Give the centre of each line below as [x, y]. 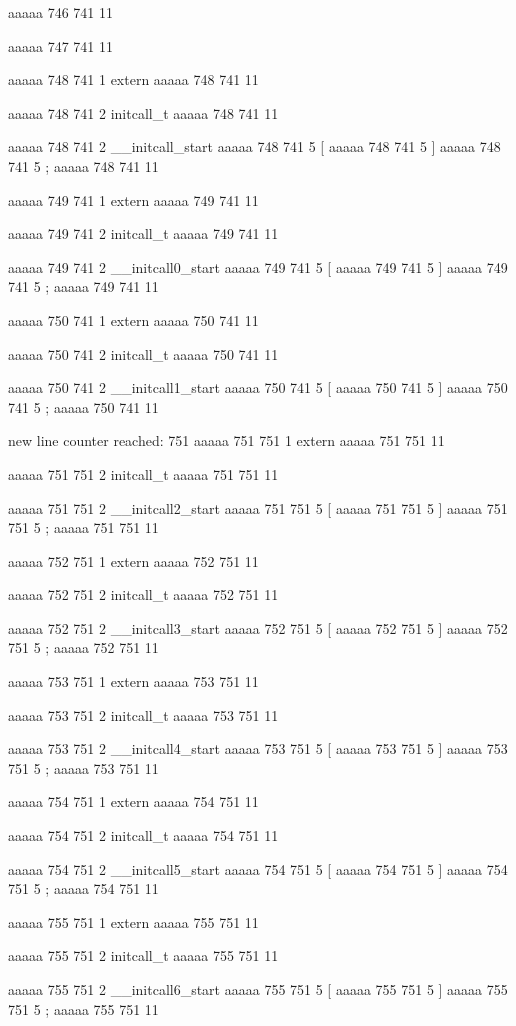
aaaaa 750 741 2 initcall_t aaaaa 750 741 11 [143, 353]
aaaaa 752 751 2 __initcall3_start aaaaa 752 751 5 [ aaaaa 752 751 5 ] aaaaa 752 [258, 627]
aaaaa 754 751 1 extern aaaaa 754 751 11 [133, 801]
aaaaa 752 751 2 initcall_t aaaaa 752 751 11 [143, 594]
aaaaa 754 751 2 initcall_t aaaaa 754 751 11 [143, 835]
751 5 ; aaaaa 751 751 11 [83, 527]
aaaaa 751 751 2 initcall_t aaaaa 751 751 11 [143, 473]
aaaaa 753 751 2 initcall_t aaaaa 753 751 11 [143, 714]
